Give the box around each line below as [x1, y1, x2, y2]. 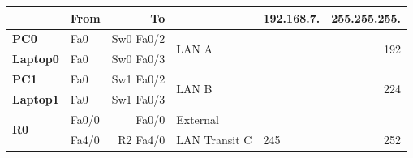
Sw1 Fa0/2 [111, 70, 166, 88]
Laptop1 [12, 90, 59, 107]
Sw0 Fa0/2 [111, 30, 166, 47]
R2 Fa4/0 [118, 130, 166, 147]
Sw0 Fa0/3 [111, 50, 166, 67]
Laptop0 [12, 50, 59, 67]
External [176, 110, 219, 127]
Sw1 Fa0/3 [111, 90, 166, 107]
